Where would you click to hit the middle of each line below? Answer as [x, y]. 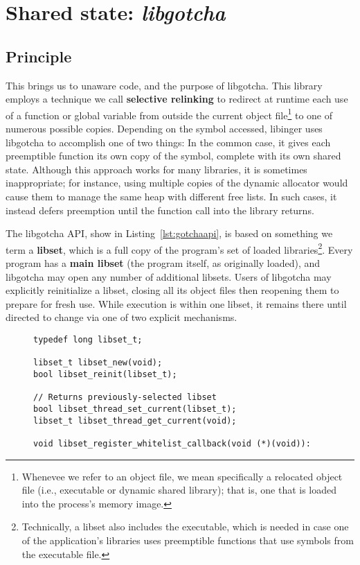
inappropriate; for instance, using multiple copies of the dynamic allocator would [177, 183]
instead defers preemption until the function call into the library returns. [160, 210]
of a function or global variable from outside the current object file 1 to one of [169, 114]
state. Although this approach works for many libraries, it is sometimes [156, 169]
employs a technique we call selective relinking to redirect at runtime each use [177, 99]
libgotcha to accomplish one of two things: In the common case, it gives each [168, 142]
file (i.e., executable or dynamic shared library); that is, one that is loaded [179, 490]
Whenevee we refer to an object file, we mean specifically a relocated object [182, 476]
